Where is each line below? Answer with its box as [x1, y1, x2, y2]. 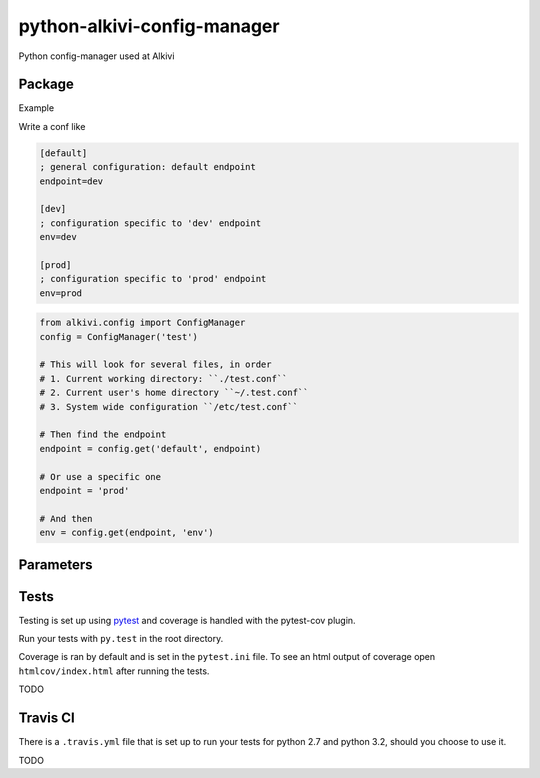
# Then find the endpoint [39, 429, 167, 440]
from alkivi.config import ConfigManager [39, 317, 246, 329]
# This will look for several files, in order [39, 359, 272, 370]
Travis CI [18, 710, 75, 727]
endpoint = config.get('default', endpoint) [39, 443, 262, 454]
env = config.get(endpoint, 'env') [39, 527, 214, 539]
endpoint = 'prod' [39, 485, 130, 496]
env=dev [39, 231, 77, 243]
